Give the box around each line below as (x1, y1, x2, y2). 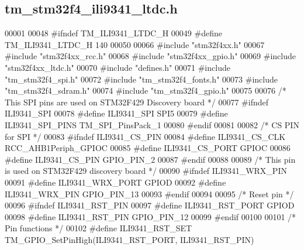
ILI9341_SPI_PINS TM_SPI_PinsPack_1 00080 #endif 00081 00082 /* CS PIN (5, 118, 299, 131)
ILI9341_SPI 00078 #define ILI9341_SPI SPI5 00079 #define (5, 107, 228, 119)
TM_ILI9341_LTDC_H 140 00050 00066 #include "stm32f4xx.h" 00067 (5, 38, 265, 50)
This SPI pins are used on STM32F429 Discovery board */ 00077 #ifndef (5, 95, 268, 108)
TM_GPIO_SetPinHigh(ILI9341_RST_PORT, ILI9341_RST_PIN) (5, 233, 254, 245)
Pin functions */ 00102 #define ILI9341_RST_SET (5, 222, 192, 234)
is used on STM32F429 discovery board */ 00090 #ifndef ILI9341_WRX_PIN (5, 165, 287, 177)
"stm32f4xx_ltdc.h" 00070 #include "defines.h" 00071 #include (5, 61, 230, 73)
